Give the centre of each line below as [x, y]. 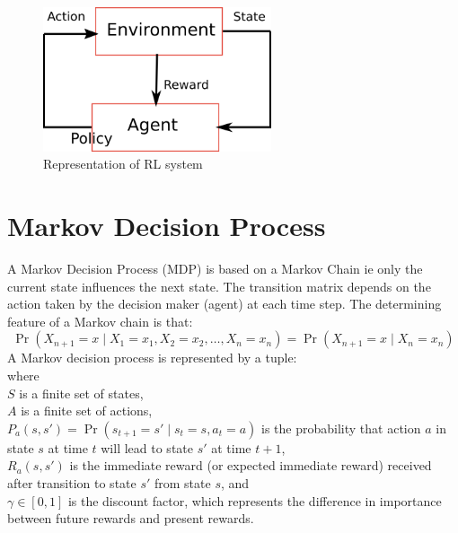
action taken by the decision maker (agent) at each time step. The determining [225, 304]
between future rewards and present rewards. [131, 518]
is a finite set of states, [81, 393]
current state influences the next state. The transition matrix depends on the [219, 286]
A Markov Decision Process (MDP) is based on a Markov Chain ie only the [215, 269]
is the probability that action [341, 428]
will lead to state [147, 447]
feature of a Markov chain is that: [100, 321]
